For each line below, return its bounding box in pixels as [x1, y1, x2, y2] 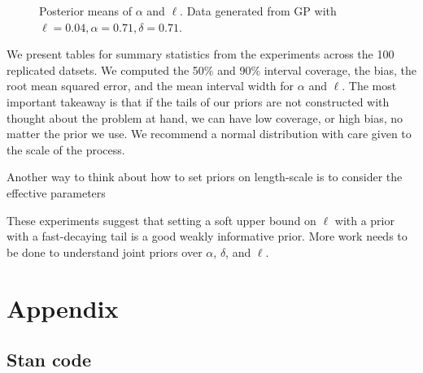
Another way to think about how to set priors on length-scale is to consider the [7, 168, 403, 185]
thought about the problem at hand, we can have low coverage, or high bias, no [7, 109, 403, 126]
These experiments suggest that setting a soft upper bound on [7, 211, 316, 228]
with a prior [334, 211, 395, 228]
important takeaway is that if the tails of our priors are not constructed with [7, 93, 390, 110]
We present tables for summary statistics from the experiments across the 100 [7, 46, 395, 63]
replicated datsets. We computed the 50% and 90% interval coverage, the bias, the [7, 61, 416, 78]
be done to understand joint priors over [7, 243, 203, 260]
